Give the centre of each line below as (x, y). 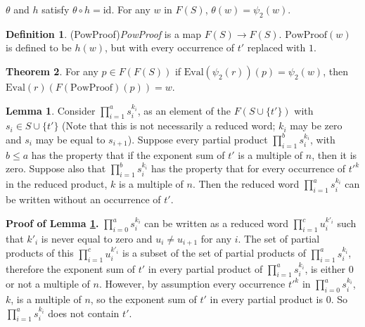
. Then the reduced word (246, 184)
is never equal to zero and (97, 238)
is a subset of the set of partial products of (214, 253)
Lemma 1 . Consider (51, 110)
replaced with (276, 47)
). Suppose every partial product (198, 139)
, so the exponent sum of (143, 299)
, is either (325, 268)
